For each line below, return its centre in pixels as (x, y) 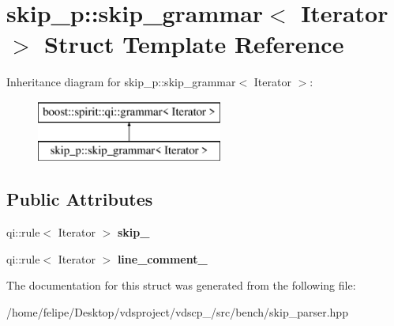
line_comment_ (162, 258)
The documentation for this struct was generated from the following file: (181, 285)
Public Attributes (80, 199)
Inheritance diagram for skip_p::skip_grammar (121, 82)
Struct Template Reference (194, 44)
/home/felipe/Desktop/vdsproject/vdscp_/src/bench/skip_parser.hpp (177, 312)
